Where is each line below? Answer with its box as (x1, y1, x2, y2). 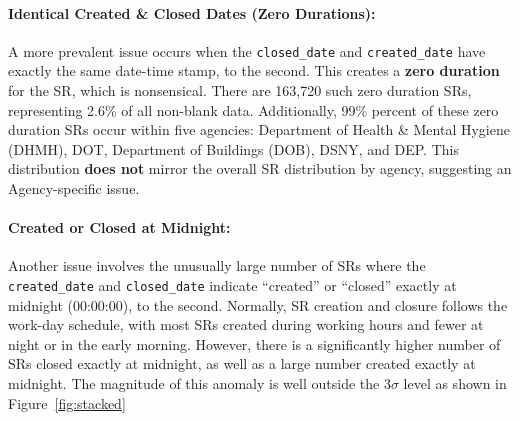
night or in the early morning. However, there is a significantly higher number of (8, 333, 501, 354)
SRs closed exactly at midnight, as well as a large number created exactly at (8, 353, 476, 374)
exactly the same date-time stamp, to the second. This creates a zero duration (8, 60, 500, 81)
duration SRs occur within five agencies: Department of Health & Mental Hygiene (8, 119, 510, 140)
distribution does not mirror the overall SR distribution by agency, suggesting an (8, 158, 512, 179)
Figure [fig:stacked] (8, 392, 126, 413)
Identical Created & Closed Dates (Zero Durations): (8, 2, 376, 23)
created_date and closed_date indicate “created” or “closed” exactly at (8, 275, 457, 295)
